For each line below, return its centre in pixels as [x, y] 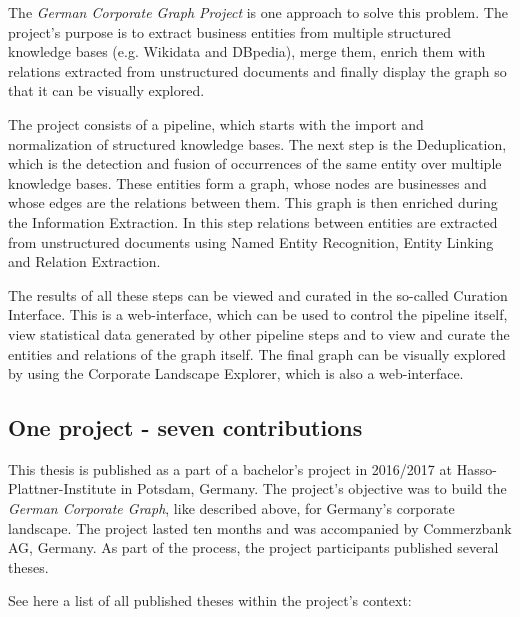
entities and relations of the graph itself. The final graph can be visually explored [257, 353]
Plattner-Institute [62, 488]
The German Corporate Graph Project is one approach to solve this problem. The [258, 12]
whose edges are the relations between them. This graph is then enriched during [253, 202]
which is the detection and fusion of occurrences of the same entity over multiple [255, 163]
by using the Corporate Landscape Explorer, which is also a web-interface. [236, 373]
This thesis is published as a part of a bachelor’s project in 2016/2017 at [230, 468]
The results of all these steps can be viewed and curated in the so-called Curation [258, 294]
